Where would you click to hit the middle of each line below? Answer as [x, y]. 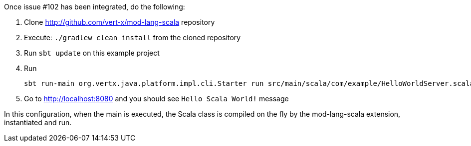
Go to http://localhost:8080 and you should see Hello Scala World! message [156, 99]
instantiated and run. [38, 122]
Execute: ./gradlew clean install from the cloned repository [132, 37]
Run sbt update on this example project [92, 53]
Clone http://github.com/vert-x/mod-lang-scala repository [119, 22]
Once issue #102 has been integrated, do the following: [95, 7]
